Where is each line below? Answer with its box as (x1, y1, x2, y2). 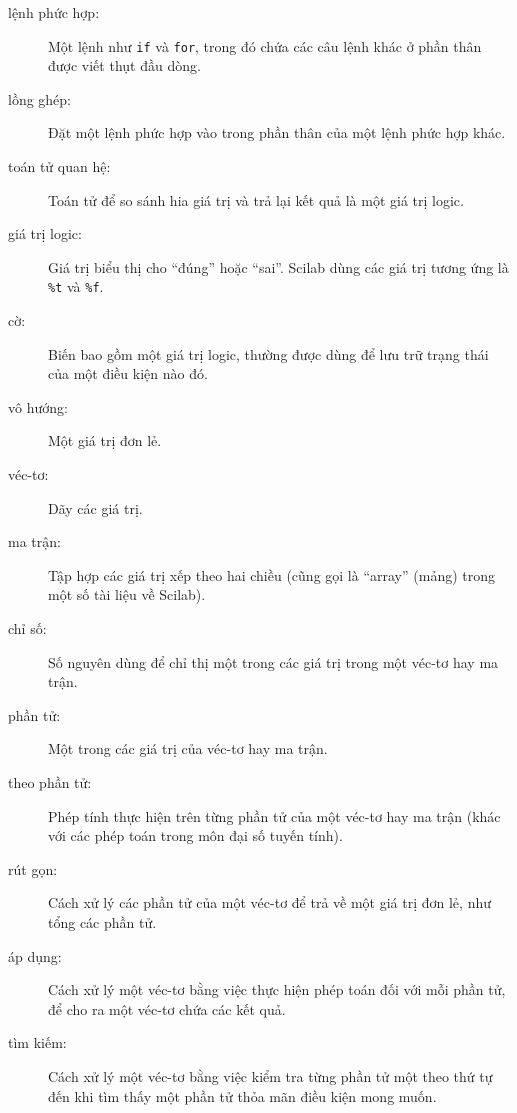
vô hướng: (8, 396, 68, 417)
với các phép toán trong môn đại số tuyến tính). (48, 825, 343, 846)
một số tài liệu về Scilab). (48, 584, 206, 605)
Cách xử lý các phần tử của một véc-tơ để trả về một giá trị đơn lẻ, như (48, 892, 491, 913)
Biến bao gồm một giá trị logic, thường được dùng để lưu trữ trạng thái (48, 343, 489, 364)
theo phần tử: (8, 771, 92, 792)
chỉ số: (8, 618, 47, 638)
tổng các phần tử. (48, 911, 157, 932)
